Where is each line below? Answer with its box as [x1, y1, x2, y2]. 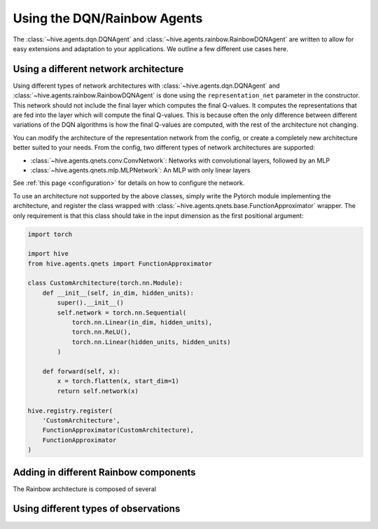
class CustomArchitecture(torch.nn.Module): [27, 279, 183, 287]
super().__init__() [57, 298, 124, 307]
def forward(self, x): [42, 367, 120, 375]
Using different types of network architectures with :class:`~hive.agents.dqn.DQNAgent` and [13, 81, 280, 90]
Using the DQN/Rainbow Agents [13, 11, 203, 26]
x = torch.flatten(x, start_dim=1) [57, 377, 180, 385]
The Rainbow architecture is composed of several [13, 484, 157, 493]
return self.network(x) [57, 387, 139, 395]
